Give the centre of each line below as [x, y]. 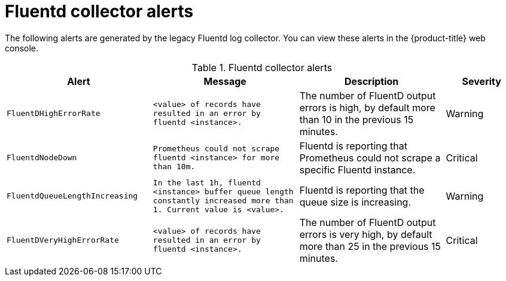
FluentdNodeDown [42, 158]
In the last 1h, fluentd [207, 182]
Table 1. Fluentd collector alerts [262, 67]
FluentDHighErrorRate [54, 114]
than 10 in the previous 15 [356, 119]
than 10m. [174, 167]
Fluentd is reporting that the [362, 190]
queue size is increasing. [355, 202]
